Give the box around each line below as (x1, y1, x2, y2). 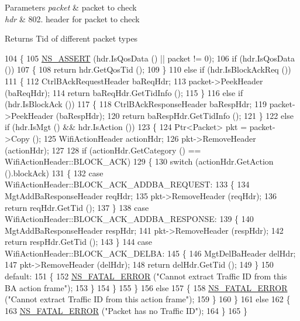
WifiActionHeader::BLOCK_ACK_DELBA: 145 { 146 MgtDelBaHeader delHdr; (5, 247, 296, 259)
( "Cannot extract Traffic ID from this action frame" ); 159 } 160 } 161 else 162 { (5, 293, 291, 305)
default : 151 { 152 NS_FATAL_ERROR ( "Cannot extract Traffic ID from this (5, 270, 287, 282)
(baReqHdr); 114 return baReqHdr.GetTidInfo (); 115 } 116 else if (5, 86, 243, 98)
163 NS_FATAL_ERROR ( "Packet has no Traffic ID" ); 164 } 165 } (5, 304, 248, 316)
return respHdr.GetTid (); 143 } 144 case (5, 235, 153, 248)
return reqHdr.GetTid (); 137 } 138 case (5, 201, 149, 213)
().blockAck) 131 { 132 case (5, 166, 104, 179)
